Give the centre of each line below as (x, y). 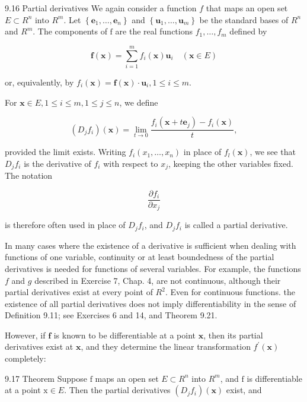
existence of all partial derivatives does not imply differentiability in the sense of (151, 303)
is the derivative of (57, 163)
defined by (248, 31)
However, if (25, 335)
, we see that (273, 152)
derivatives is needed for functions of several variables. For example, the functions (153, 268)
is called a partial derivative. (236, 225)
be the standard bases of (244, 19)
